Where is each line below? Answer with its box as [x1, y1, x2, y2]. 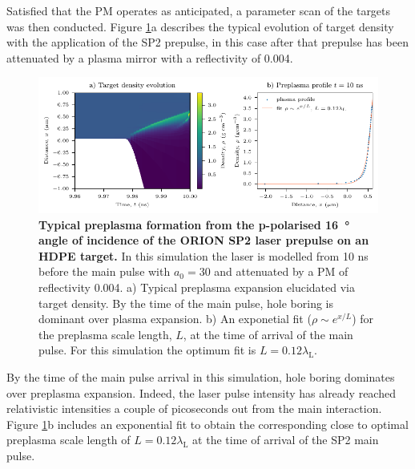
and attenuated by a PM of [214, 263, 349, 280]
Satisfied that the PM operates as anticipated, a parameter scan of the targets [6, 2, 391, 18]
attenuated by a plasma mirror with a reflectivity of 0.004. [6, 49, 293, 66]
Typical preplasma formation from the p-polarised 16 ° [38, 216, 350, 232]
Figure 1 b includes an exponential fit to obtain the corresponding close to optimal [6, 415, 409, 432]
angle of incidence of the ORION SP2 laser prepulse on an [38, 232, 369, 249]
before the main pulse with [38, 263, 171, 280]
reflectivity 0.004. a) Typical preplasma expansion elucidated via [38, 278, 355, 295]
